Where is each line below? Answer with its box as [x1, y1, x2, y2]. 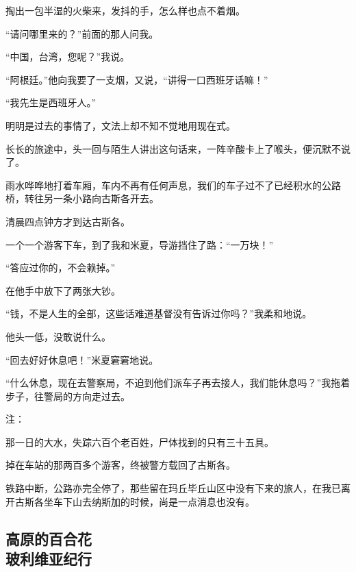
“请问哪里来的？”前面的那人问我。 [5, 26, 159, 40]
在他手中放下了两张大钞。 [5, 283, 120, 297]
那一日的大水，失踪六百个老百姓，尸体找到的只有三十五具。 [5, 434, 274, 449]
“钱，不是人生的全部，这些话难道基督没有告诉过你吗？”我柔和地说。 [5, 306, 312, 321]
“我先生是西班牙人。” [5, 95, 97, 110]
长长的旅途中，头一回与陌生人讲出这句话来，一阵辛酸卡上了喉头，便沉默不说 [5, 141, 351, 156]
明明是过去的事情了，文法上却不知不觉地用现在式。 [5, 118, 236, 132]
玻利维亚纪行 [5, 548, 92, 569]
